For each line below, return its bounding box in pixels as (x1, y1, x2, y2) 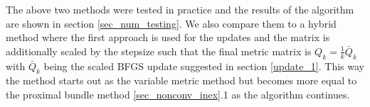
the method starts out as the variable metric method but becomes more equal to (6, 73, 357, 88)
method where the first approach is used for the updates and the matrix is (6, 30, 330, 45)
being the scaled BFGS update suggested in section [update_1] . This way (43, 58, 364, 73)
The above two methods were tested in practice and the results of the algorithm (6, 2, 354, 16)
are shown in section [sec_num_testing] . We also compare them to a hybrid (6, 16, 337, 30)
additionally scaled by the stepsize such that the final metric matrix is (6, 43, 312, 58)
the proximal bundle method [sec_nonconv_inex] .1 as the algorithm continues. (6, 86, 350, 101)
